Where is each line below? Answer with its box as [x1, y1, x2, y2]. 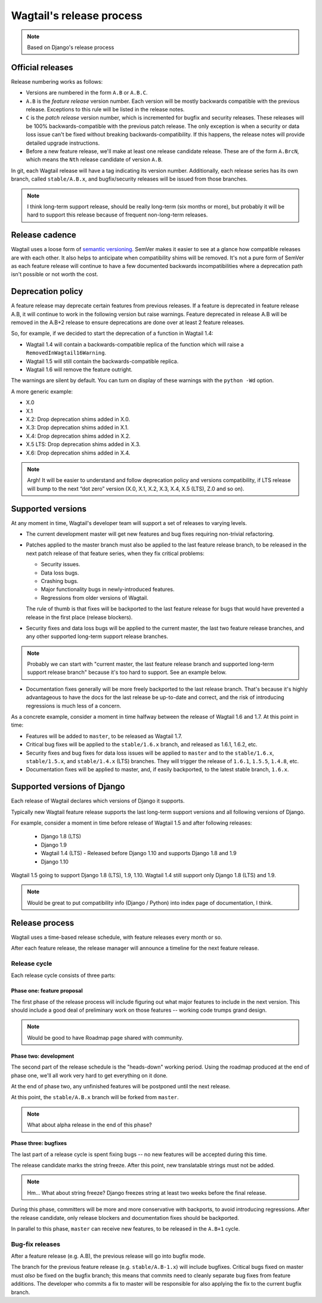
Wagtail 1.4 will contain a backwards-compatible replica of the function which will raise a [26, 341, 244, 348]
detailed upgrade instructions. [26, 139, 100, 147]
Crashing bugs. [41, 577, 79, 584]
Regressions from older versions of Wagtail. [41, 594, 148, 601]
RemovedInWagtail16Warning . [26, 349, 107, 356]
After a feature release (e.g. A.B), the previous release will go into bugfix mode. [11, 1253, 206, 1260]
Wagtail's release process [11, 9, 143, 22]
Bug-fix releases [11, 1240, 61, 1248]
